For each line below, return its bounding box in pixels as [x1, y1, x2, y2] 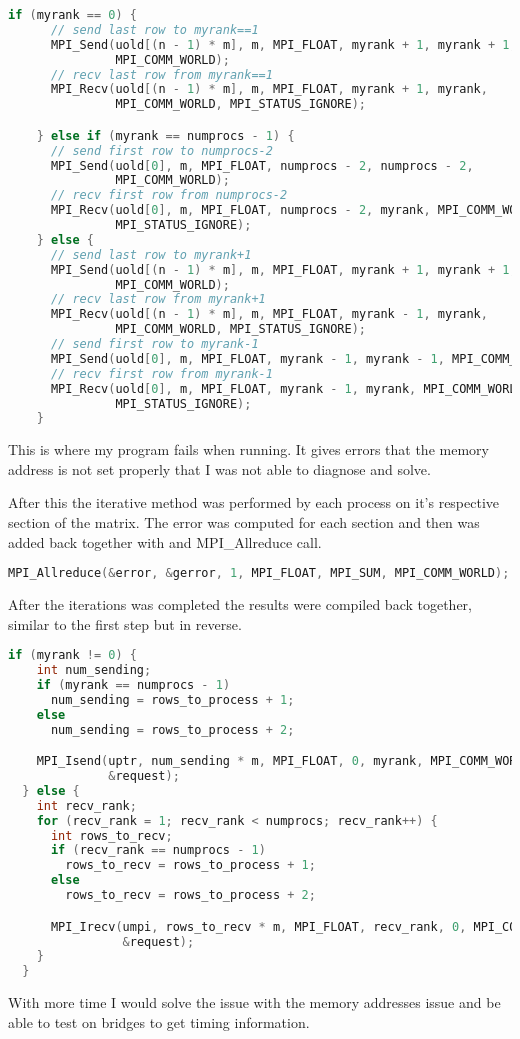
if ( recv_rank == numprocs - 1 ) [50, 843, 266, 858]
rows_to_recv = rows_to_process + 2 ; [65, 888, 316, 903]
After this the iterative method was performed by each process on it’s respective [8, 492, 500, 513]
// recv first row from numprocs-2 [50, 188, 288, 203]
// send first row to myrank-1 [50, 337, 259, 352]
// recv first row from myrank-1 [50, 366, 273, 381]
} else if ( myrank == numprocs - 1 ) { [36, 128, 295, 143]
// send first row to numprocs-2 [50, 143, 273, 158]
